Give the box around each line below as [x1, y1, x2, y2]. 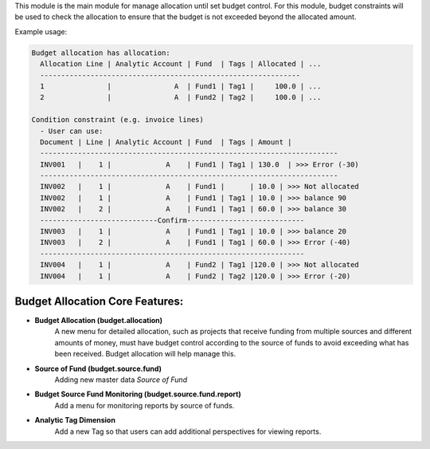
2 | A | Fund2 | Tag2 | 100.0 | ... [40, 93, 322, 102]
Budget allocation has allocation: [31, 48, 170, 57]
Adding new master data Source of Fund [54, 375, 187, 384]
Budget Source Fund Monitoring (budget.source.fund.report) [34, 389, 242, 399]
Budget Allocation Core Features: [14, 294, 184, 308]
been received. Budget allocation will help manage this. [54, 349, 236, 359]
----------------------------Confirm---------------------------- [40, 215, 305, 225]
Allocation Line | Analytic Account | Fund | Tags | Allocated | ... [40, 60, 322, 69]
